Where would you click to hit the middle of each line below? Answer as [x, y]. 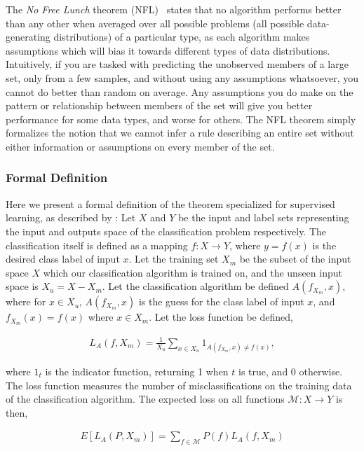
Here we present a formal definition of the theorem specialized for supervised [170, 203]
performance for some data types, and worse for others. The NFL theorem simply [181, 119]
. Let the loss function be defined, [221, 317]
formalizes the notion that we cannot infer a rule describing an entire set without [180, 133]
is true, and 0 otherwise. [291, 371]
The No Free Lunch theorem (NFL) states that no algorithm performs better [174, 9]
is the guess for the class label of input [221, 301]
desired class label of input [63, 259]
